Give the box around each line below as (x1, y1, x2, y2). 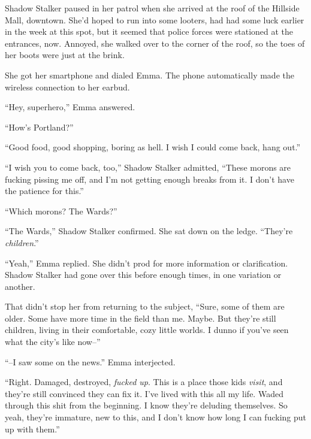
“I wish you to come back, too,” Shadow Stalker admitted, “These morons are (5, 161, 291, 173)
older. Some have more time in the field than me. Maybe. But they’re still (5, 311, 276, 324)
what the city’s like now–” (5, 335, 101, 348)
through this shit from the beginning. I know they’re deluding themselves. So (5, 399, 288, 411)
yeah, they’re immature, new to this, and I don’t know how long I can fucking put (5, 411, 307, 423)
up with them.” (5, 422, 60, 435)
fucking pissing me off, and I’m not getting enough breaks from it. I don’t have (5, 172, 294, 185)
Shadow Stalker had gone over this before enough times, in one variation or (5, 268, 282, 281)
